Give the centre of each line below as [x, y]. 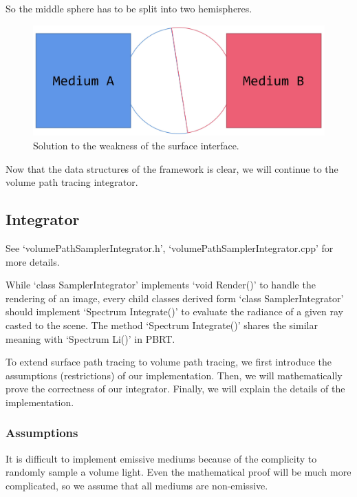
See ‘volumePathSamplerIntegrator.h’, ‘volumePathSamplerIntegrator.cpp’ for [170, 247]
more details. [33, 261]
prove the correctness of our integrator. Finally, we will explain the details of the [175, 389]
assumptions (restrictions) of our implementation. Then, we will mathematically [174, 375]
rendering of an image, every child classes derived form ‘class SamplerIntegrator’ [175, 298]
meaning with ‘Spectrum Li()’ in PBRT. [90, 338]
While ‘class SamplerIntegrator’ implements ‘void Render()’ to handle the [161, 285]
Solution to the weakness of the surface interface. [136, 145]
